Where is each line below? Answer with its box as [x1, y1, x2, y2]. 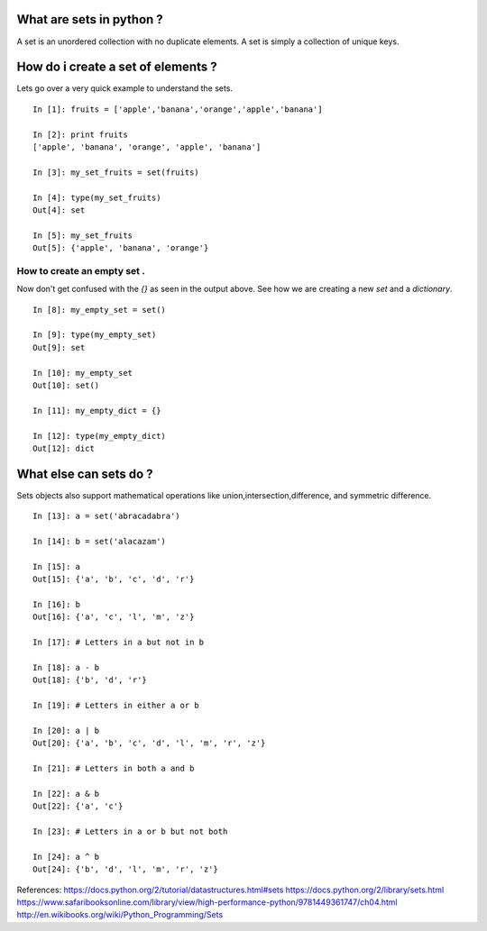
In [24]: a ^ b [32, 852, 100, 862]
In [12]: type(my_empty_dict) [32, 431, 167, 441]
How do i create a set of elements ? [16, 59, 217, 75]
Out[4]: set [32, 205, 86, 215]
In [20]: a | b [32, 726, 100, 735]
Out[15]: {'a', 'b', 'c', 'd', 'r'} [32, 574, 195, 585]
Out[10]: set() [32, 379, 100, 390]
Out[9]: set [32, 342, 86, 352]
